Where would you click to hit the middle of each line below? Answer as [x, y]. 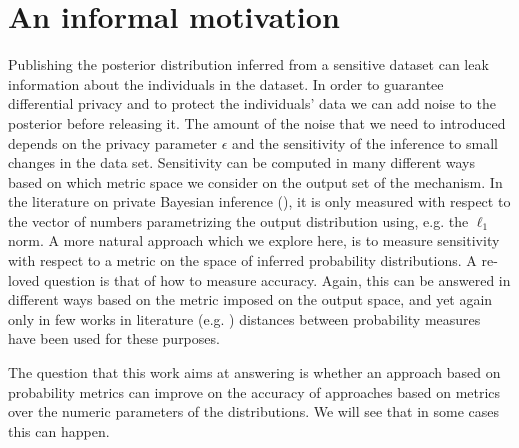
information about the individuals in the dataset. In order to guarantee [226, 83]
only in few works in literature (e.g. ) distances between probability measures [244, 318]
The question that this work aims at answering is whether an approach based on [254, 372]
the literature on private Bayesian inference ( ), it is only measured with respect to [259, 201]
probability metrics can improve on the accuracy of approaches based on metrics [254, 391]
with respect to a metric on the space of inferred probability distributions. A [242, 260]
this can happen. [59, 430]
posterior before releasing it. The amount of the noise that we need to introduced [257, 122]
